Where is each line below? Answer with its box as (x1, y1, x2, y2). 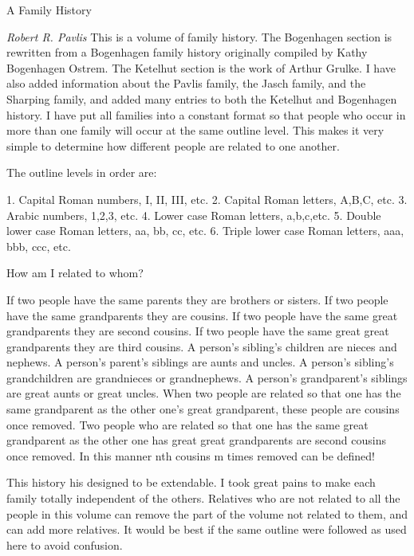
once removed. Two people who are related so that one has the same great (6, 416, 369, 433)
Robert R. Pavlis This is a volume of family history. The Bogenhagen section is (6, 28, 392, 45)
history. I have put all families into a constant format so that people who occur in (6, 106, 406, 123)
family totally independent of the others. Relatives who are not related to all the (6, 490, 400, 507)
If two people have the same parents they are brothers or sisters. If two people (6, 291, 388, 307)
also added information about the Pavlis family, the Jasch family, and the (6, 75, 366, 92)
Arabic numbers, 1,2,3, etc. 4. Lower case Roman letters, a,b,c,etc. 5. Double (6, 206, 381, 223)
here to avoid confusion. (6, 536, 123, 553)
